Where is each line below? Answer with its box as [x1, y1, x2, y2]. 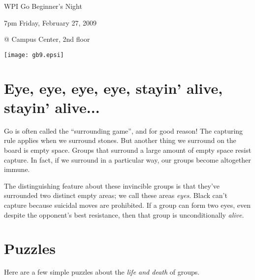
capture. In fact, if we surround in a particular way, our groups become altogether [4, 154, 251, 165]
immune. [4, 164, 30, 174]
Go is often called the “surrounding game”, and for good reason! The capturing [4, 125, 243, 136]
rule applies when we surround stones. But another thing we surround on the [4, 135, 236, 145]
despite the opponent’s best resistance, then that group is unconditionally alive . [4, 209, 244, 220]
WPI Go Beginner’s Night [4, 1, 82, 11]
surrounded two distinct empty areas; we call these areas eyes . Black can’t [4, 190, 227, 200]
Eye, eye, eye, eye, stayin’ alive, [4, 78, 223, 98]
